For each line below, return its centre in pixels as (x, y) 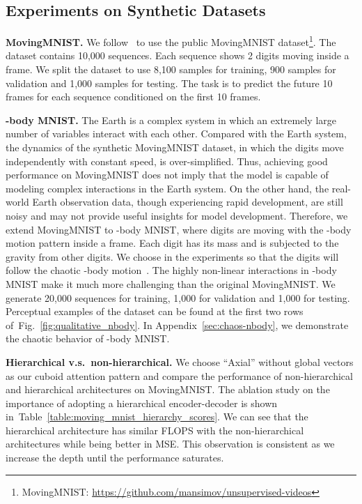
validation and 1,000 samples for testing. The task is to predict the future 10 (169, 83)
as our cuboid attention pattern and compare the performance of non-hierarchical (179, 375)
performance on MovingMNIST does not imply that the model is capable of (167, 175)
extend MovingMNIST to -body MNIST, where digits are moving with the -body (179, 229)
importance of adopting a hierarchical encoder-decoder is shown (142, 403)
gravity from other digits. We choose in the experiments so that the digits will (172, 256)
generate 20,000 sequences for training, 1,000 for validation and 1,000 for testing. (178, 297)
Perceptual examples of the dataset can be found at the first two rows (155, 311)
